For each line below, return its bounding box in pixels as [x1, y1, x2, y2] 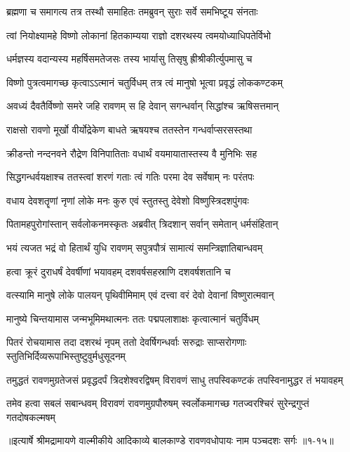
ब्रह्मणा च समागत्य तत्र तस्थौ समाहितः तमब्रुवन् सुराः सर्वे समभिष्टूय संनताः [6, 4, 258, 18]
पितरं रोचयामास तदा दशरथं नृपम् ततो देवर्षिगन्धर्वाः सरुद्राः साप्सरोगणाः [6, 335, 247, 349]
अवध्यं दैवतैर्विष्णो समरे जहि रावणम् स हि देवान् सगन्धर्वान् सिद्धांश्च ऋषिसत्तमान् [6, 98, 279, 113]
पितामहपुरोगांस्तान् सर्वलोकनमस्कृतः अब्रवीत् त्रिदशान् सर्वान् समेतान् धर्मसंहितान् [6, 217, 278, 231]
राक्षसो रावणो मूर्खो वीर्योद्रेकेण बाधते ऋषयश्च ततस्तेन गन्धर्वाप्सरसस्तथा [6, 122, 253, 136]
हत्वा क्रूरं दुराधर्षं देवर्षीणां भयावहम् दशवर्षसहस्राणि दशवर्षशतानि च [6, 264, 231, 278]
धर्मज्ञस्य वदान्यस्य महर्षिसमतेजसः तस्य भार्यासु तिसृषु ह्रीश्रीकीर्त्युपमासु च [6, 51, 253, 66]
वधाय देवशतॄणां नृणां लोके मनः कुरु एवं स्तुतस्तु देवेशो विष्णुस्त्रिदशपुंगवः [6, 193, 249, 207]
